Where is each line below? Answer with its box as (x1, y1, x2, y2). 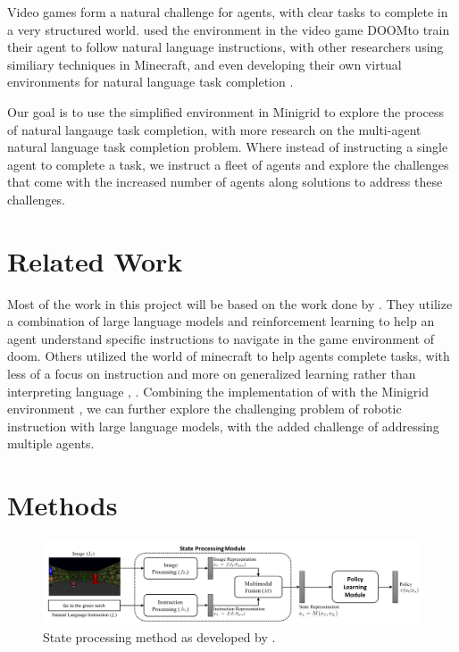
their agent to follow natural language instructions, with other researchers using (7, 38, 444, 56)
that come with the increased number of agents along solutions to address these (7, 172, 443, 191)
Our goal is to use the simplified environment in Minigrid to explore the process (7, 102, 445, 121)
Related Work (7, 242, 183, 279)
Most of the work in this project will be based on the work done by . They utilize (7, 294, 453, 313)
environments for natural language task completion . (7, 72, 294, 91)
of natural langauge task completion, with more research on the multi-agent (7, 120, 421, 138)
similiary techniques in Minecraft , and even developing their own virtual (7, 54, 402, 73)
